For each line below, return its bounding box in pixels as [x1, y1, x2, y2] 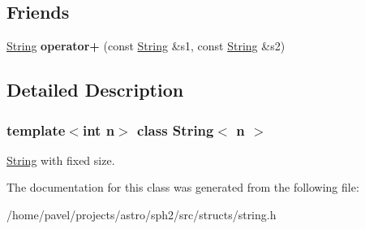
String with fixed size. [6, 151, 115, 168]
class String [137, 119, 214, 140]
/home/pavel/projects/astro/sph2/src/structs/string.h [6, 205, 277, 223]
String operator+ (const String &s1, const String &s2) [6, 37, 286, 54]
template [6, 119, 66, 140]
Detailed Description [6, 77, 184, 102]
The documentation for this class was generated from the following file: [6, 179, 359, 196]
